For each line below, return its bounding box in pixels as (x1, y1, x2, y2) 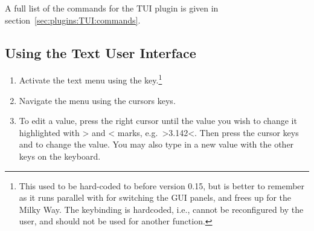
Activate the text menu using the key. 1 (19, 72, 162, 86)
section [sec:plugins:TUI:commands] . (5, 13, 141, 26)
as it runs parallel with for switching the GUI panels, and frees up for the (19, 191, 292, 204)
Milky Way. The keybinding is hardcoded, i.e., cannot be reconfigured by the (19, 203, 304, 215)
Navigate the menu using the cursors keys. (19, 94, 176, 106)
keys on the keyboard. (19, 150, 101, 163)
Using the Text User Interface (5, 43, 196, 62)
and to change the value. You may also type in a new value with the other (19, 138, 294, 151)
